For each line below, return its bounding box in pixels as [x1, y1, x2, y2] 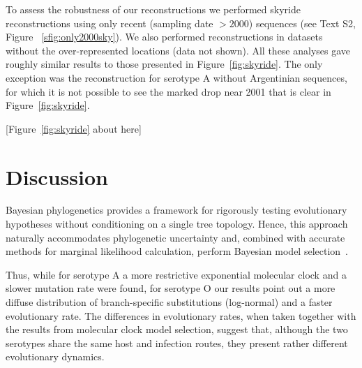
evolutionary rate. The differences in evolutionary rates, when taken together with [6, 308, 356, 323]
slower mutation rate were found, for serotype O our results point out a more [6, 281, 335, 295]
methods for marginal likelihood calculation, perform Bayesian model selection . [6, 244, 349, 258]
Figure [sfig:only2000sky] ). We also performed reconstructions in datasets [6, 29, 323, 44]
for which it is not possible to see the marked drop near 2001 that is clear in [6, 84, 331, 98]
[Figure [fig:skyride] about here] [6, 121, 142, 135]
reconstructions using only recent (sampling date [6, 15, 213, 30]
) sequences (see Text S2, [248, 15, 356, 30]
